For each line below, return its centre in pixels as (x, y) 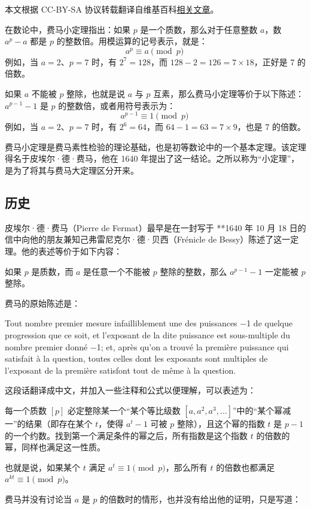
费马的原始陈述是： (42, 303)
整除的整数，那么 (193, 271)
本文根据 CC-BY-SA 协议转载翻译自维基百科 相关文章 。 (112, 9)
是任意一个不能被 (117, 271)
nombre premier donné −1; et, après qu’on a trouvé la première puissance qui (147, 346)
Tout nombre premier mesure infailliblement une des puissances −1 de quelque (149, 323)
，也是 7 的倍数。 (272, 127)
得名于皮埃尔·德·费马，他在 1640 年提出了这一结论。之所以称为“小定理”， (152, 158)
